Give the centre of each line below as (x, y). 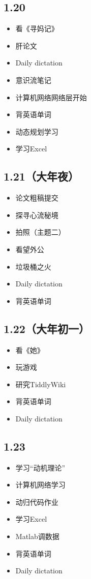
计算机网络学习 (40, 485)
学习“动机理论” (40, 467)
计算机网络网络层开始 (51, 97)
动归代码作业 (37, 502)
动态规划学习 (37, 131)
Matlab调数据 (37, 536)
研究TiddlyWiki (41, 384)
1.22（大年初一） (47, 328)
